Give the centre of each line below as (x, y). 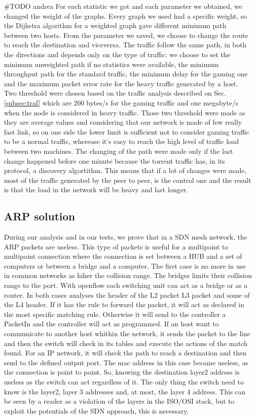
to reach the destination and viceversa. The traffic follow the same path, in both (125, 45)
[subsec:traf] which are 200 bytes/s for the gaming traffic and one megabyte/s (121, 102)
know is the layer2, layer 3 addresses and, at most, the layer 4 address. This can (125, 391)
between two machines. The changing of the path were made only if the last (119, 151)
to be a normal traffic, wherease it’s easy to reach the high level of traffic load (122, 141)
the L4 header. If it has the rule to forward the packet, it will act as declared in (124, 304)
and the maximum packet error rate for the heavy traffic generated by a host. (121, 83)
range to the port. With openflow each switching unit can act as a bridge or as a (126, 285)
